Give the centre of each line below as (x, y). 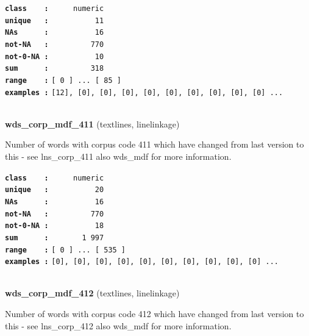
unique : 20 (55, 190)
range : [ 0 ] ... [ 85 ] (63, 80)
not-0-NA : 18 (55, 226)
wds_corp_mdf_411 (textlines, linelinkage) (92, 123)
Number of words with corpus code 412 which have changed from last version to (154, 314)
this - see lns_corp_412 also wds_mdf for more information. (118, 325)
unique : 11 (55, 20)
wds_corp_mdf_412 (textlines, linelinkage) (92, 293)
